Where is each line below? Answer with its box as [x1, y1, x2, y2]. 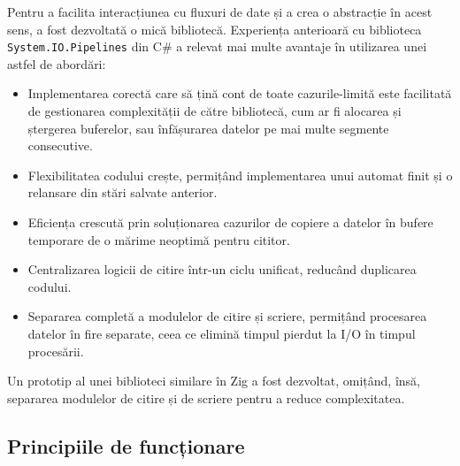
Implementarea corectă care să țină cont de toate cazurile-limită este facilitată [27, 84, 452, 103]
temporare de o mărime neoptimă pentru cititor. [27, 230, 290, 248]
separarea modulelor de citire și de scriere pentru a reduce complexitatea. [7, 388, 405, 407]
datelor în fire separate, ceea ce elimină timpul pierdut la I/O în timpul [27, 324, 416, 342]
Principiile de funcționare [7, 432, 245, 459]
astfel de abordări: [7, 54, 106, 73]
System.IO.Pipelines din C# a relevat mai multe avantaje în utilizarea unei [7, 37, 427, 56]
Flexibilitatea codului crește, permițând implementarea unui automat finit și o [27, 165, 453, 184]
